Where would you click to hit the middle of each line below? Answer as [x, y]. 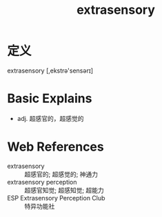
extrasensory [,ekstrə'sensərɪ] [50, 70]
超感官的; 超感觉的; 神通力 [61, 174]
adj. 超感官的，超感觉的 [50, 118]
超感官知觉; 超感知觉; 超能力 [64, 190]
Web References [56, 147]
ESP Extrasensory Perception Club [56, 198]
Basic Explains [50, 98]
